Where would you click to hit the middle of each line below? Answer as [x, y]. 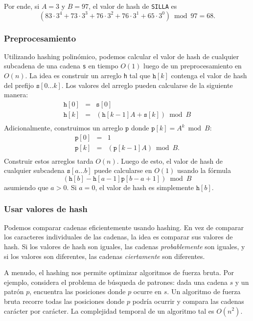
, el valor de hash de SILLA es [133, 6]
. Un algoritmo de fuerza [204, 291]
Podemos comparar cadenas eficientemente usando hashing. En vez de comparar [124, 227]
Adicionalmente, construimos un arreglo [64, 128]
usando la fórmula [204, 170]
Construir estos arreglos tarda [49, 160]
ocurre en [148, 291]
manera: [16, 95]
